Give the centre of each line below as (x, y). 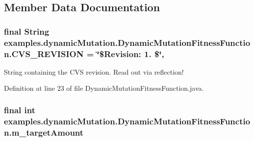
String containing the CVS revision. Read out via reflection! (94, 71)
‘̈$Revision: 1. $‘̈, (130, 53)
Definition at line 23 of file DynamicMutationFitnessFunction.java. (104, 88)
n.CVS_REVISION (44, 53)
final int (20, 110)
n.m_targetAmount (44, 132)
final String (27, 31)
